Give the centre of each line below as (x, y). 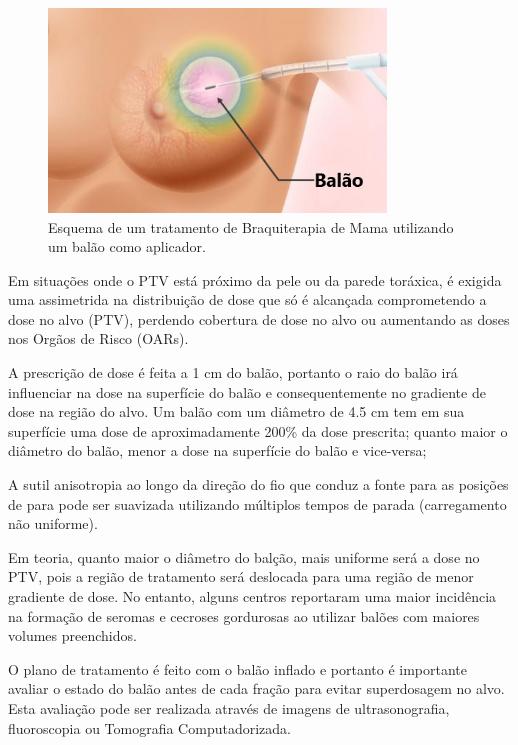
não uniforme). (53, 523)
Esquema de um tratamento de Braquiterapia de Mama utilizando (251, 226)
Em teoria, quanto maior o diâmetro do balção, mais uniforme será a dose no (244, 556)
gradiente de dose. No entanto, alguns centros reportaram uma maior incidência (252, 596)
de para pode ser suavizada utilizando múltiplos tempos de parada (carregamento (257, 503)
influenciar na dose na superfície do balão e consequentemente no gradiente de (247, 391)
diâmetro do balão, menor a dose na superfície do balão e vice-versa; (217, 450)
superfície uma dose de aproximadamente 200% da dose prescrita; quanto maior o (258, 430)
